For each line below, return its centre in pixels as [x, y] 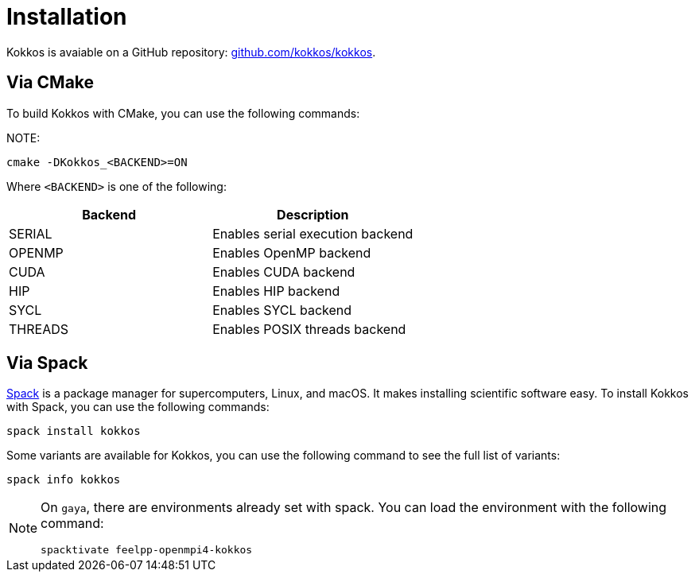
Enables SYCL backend [282, 310]
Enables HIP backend [276, 291]
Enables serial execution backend [313, 233]
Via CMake [50, 83]
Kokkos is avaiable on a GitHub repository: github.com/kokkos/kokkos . [191, 52]
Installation [67, 17]
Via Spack [47, 363]
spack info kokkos [64, 480]
